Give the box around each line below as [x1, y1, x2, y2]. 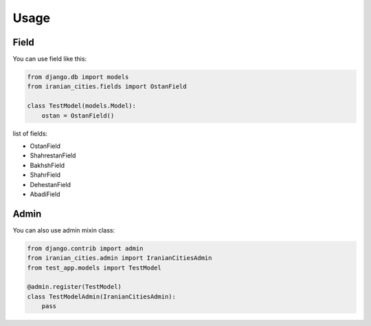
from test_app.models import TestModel [27, 263, 161, 272]
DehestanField [30, 180, 71, 188]
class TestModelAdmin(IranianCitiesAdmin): [27, 292, 177, 301]
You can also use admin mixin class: [12, 226, 115, 234]
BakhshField [30, 161, 65, 169]
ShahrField [30, 171, 61, 179]
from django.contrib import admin [27, 244, 144, 252]
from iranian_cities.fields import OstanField [27, 83, 187, 91]
